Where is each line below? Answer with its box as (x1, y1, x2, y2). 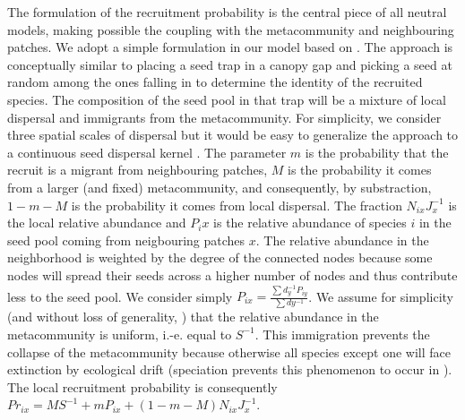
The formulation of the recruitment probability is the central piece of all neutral (7, 3, 447, 21)
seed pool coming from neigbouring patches (7, 230, 245, 249)
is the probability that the (305, 142, 449, 161)
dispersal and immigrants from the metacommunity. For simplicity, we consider (7, 107, 442, 126)
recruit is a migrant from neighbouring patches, (7, 160, 268, 179)
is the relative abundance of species (213, 213, 407, 232)
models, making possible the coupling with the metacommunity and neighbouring (7, 20, 454, 39)
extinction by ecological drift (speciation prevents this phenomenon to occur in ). (7, 360, 452, 379)
